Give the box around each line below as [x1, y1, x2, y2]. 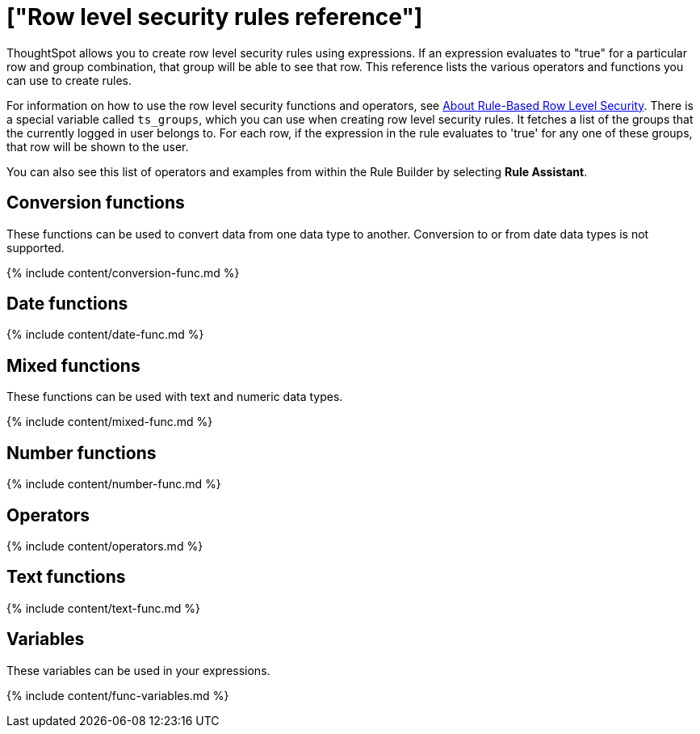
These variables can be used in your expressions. [6, 663, 270, 677]
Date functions [6, 293, 128, 314]
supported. [6, 240, 65, 255]
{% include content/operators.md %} [6, 538, 203, 553]
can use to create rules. [6, 73, 132, 87]
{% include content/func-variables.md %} [6, 688, 229, 702]
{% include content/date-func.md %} [6, 327, 204, 342]
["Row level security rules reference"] [6, 3, 423, 31]
